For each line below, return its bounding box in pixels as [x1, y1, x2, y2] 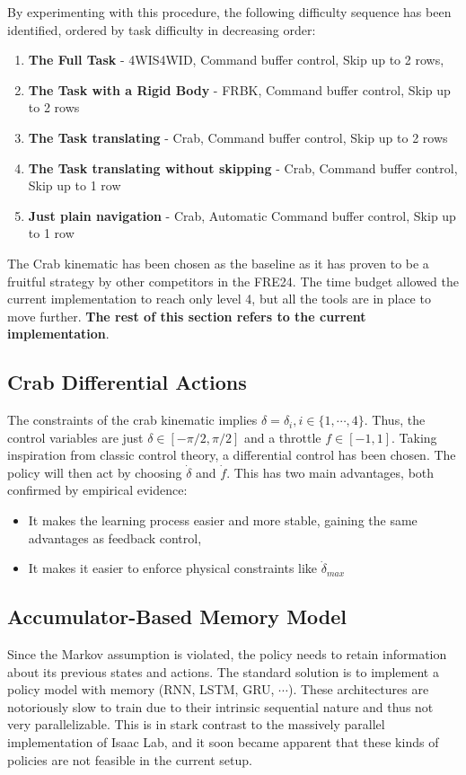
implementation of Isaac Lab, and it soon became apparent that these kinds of [7, 733, 439, 752]
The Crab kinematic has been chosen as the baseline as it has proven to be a [7, 253, 429, 272]
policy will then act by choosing [7, 462, 182, 481]
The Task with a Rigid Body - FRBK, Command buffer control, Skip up [28, 80, 451, 99]
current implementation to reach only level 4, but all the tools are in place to [7, 289, 431, 308]
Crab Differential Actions [7, 368, 247, 396]
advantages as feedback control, [28, 528, 202, 547]
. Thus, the [364, 410, 426, 429]
